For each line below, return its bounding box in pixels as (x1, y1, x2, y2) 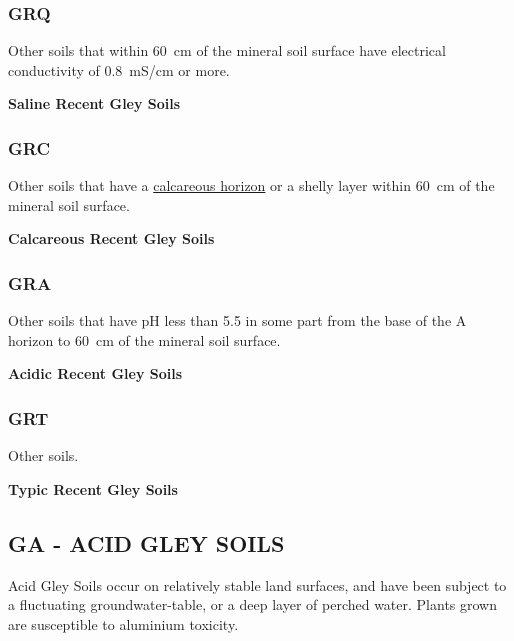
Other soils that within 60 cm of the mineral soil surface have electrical (8, 40, 446, 61)
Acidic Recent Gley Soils (8, 363, 183, 384)
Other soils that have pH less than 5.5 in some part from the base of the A (8, 310, 467, 331)
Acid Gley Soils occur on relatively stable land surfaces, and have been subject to (8, 574, 507, 595)
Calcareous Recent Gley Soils (8, 228, 215, 249)
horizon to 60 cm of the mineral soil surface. (8, 329, 281, 350)
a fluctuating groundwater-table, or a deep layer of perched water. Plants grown (8, 594, 498, 615)
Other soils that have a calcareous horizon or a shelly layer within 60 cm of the (8, 175, 495, 196)
